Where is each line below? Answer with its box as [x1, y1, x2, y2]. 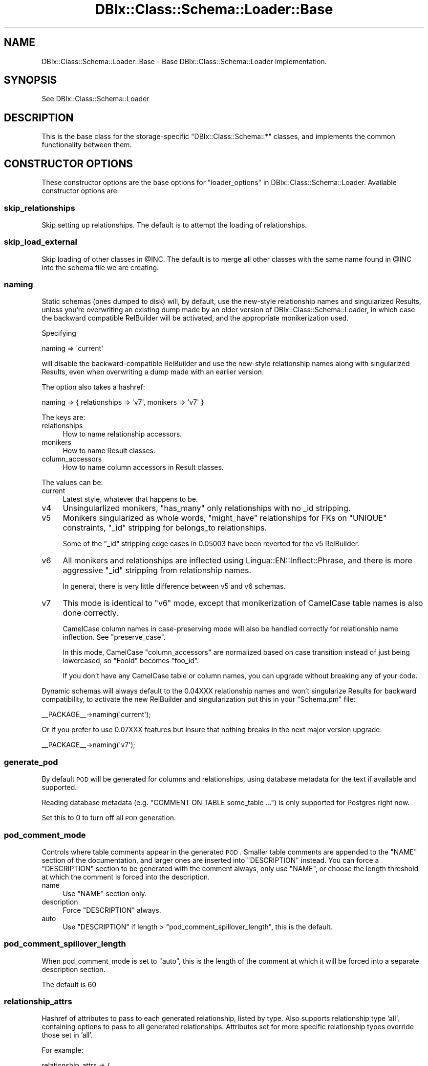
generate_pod [4, 757, 58, 767]
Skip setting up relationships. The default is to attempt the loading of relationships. [42, 220, 307, 229]
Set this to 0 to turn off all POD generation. [42, 813, 176, 822]
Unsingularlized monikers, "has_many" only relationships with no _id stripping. [63, 503, 351, 513]
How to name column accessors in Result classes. [63, 463, 224, 472]
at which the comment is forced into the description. [42, 872, 210, 881]
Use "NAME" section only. [63, 889, 147, 898]
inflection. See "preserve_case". [63, 633, 166, 642]
